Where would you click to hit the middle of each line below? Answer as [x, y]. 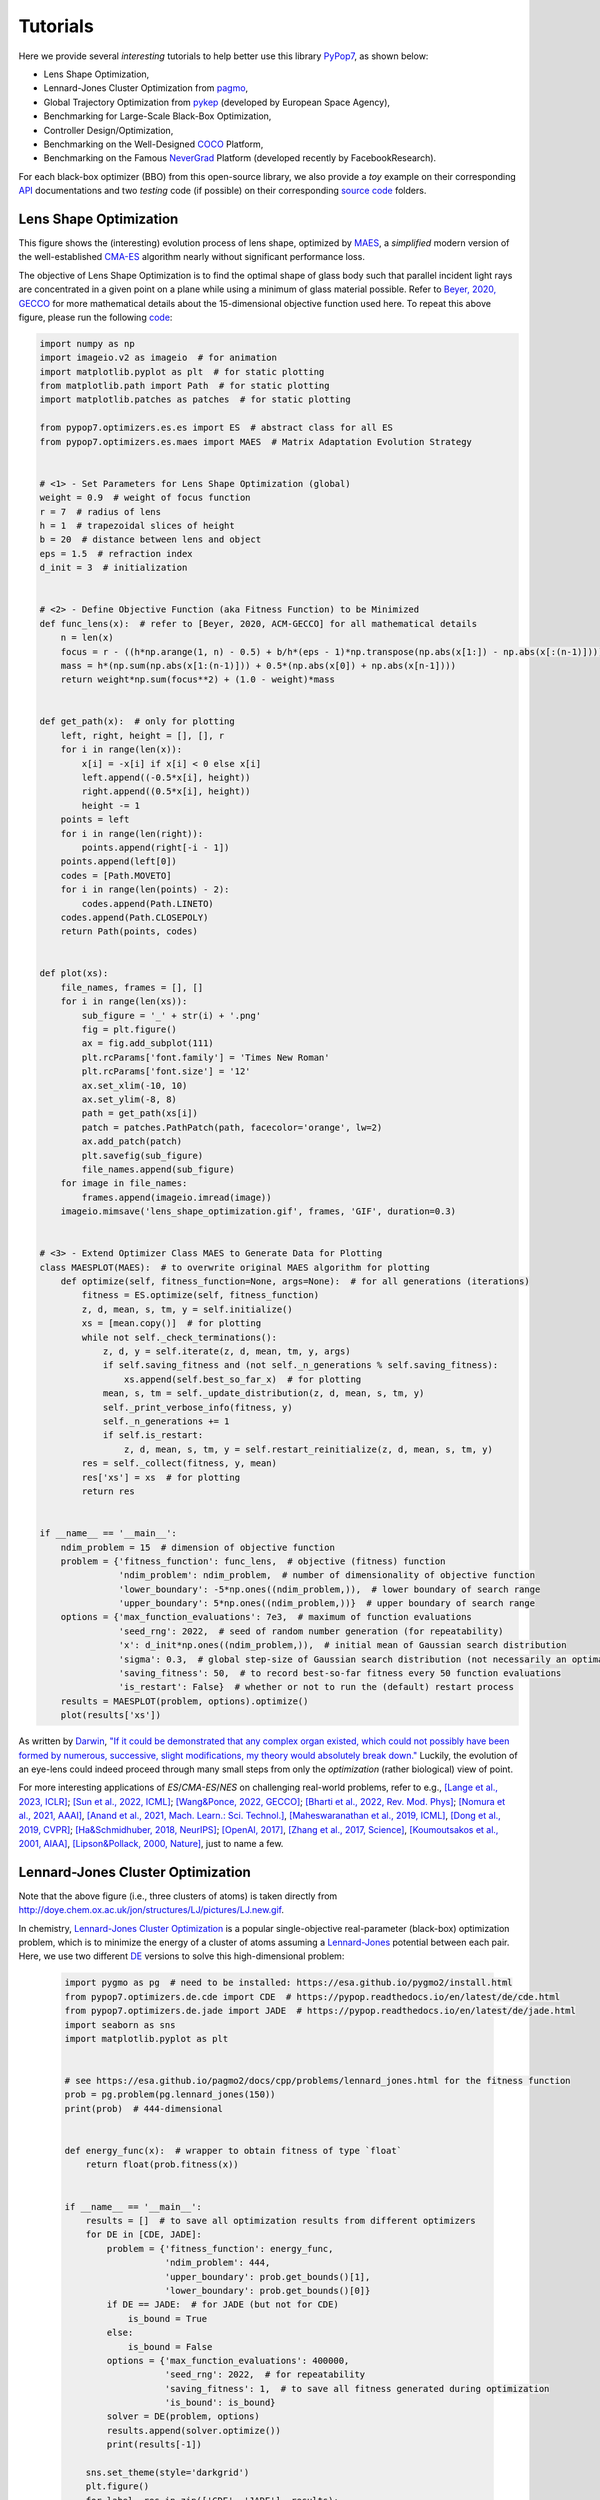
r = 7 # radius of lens [100, 511]
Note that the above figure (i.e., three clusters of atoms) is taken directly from [178, 1896]
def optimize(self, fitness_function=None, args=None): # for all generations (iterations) [295, 1281]
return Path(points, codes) [129, 931]
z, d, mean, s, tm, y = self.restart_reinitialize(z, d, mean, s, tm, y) [308, 1449]
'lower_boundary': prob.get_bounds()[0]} [267, 2290]
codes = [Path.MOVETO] [116, 875]
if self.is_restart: [153, 1435]
